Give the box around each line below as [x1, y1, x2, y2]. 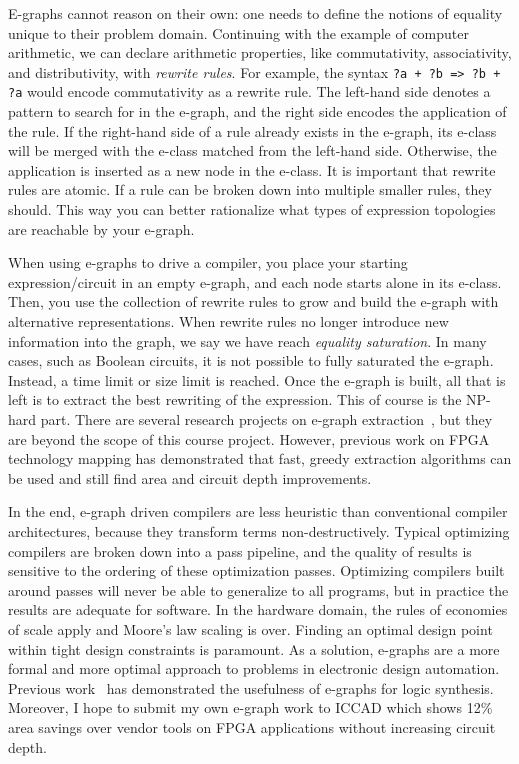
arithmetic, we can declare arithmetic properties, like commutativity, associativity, [8, 42, 512, 63]
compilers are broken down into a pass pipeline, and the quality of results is [8, 540, 472, 561]
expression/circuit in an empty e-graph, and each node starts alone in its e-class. [8, 271, 502, 292]
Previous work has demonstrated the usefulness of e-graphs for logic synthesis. [8, 677, 494, 698]
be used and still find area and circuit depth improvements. [8, 467, 372, 488]
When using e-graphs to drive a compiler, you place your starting [8, 252, 408, 273]
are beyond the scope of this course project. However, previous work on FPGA [8, 428, 490, 449]
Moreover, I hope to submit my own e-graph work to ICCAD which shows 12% [8, 697, 493, 718]
